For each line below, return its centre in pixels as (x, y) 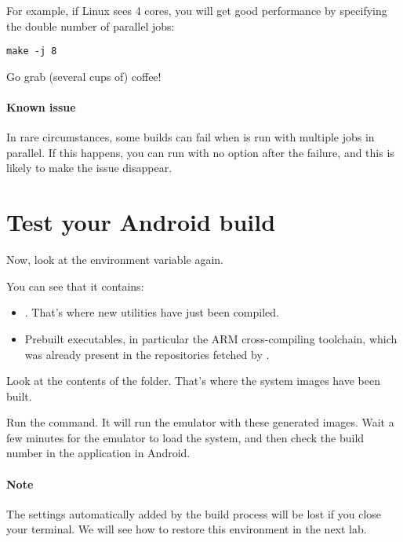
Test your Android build (141, 222)
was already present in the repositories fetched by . (147, 354)
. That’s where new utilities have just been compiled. (152, 312)
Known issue (41, 107)
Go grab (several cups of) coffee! (84, 76)
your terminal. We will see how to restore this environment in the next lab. (187, 529)
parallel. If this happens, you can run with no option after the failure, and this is (200, 152)
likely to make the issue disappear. (89, 168)
